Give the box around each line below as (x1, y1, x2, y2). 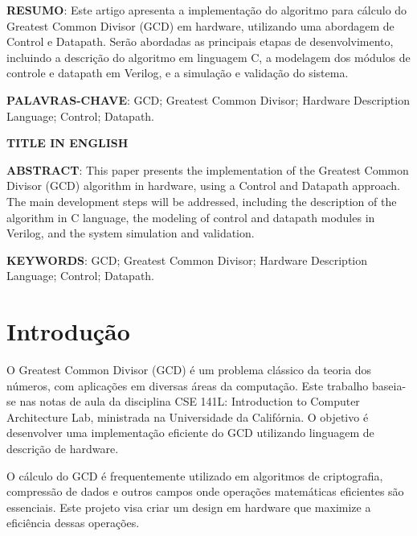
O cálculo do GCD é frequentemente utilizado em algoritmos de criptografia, (6, 467, 383, 484)
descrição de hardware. (6, 440, 119, 456)
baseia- (371, 377, 407, 394)
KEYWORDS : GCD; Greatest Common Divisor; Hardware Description (6, 251, 368, 268)
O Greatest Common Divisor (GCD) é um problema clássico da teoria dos (6, 361, 372, 378)
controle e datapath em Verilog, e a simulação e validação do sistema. (6, 64, 349, 81)
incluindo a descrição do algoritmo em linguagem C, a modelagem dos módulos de (6, 48, 411, 65)
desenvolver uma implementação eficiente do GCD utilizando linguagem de (6, 424, 374, 441)
